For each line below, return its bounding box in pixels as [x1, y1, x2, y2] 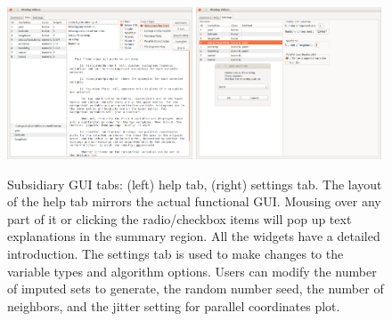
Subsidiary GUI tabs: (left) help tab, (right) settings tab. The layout [7, 174, 382, 193]
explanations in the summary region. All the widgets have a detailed [7, 227, 380, 245]
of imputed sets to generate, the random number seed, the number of [7, 279, 384, 298]
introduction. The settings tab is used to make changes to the [7, 245, 344, 263]
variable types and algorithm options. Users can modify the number [7, 261, 377, 280]
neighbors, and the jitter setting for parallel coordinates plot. [7, 296, 340, 315]
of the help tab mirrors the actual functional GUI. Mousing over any [7, 192, 381, 211]
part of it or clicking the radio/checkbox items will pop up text [7, 209, 352, 228]
